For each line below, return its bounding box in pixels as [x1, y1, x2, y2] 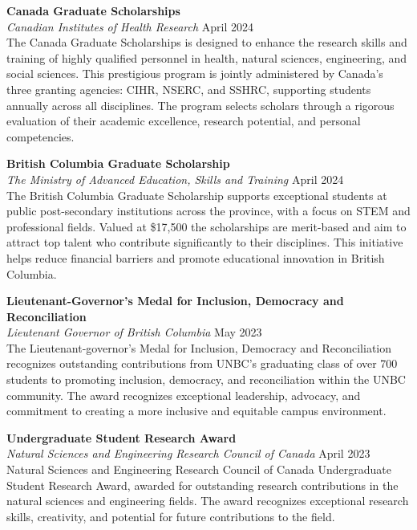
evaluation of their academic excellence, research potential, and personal [6, 112, 361, 129]
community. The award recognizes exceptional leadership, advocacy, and [6, 386, 361, 403]
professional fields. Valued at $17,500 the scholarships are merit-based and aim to [6, 218, 407, 234]
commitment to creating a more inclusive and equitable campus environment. [6, 402, 387, 419]
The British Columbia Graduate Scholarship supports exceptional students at [6, 186, 387, 203]
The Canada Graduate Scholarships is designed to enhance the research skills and [6, 34, 407, 51]
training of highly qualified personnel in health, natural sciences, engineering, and [6, 49, 407, 66]
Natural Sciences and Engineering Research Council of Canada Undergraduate [6, 461, 391, 478]
